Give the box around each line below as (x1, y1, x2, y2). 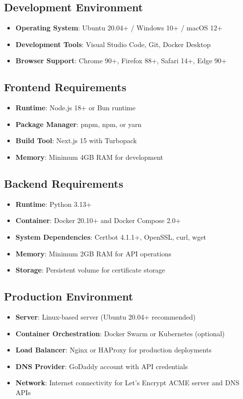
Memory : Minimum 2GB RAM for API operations (15, 248, 171, 258)
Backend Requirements (4, 175, 123, 191)
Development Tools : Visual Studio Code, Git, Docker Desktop (15, 39, 211, 49)
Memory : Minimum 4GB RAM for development (15, 151, 163, 162)
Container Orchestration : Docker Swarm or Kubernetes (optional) (15, 328, 225, 338)
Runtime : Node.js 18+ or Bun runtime (15, 102, 135, 113)
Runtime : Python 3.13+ (15, 199, 92, 209)
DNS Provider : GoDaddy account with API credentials (15, 361, 188, 371)
